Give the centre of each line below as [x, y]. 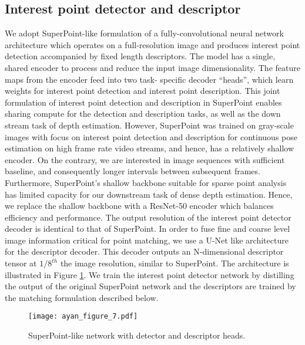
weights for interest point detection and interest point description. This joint [143, 91]
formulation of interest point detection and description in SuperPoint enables [143, 102]
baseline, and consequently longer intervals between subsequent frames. [133, 171]
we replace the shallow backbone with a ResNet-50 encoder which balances [139, 206]
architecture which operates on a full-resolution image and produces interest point [152, 44]
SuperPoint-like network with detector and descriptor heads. [137, 335]
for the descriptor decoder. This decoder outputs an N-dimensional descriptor [144, 251]
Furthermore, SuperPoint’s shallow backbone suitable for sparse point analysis [146, 182]
